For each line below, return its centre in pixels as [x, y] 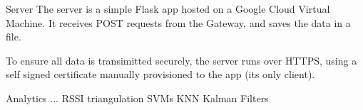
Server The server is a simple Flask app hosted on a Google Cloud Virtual [168, 9]
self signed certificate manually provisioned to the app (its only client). [160, 74]
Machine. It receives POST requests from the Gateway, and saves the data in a [178, 22]
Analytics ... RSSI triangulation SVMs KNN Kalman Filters [137, 98]
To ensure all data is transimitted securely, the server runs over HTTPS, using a [181, 60]
